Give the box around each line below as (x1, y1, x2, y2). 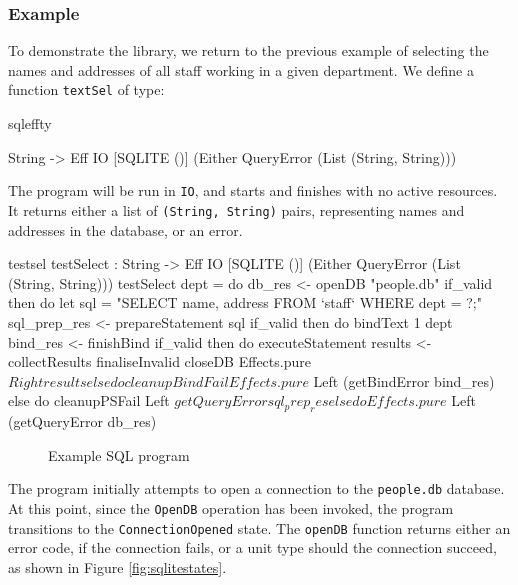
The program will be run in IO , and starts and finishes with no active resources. (8, 180, 498, 201)
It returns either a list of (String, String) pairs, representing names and (8, 199, 465, 220)
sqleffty (8, 113, 52, 134)
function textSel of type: (8, 79, 165, 100)
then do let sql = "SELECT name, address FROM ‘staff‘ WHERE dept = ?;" (8, 292, 482, 313)
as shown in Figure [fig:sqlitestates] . (8, 556, 227, 577)
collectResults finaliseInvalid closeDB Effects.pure (8, 351, 311, 372)
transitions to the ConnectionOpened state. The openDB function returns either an (8, 517, 511, 538)
